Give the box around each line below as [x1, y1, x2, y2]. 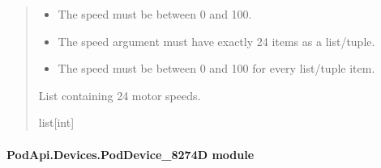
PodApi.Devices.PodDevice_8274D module [6, 145, 255, 162]
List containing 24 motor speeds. [38, 86, 201, 103]
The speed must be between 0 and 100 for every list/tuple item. [58, 60, 375, 77]
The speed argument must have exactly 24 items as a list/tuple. [58, 32, 375, 49]
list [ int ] [38, 114, 75, 131]
